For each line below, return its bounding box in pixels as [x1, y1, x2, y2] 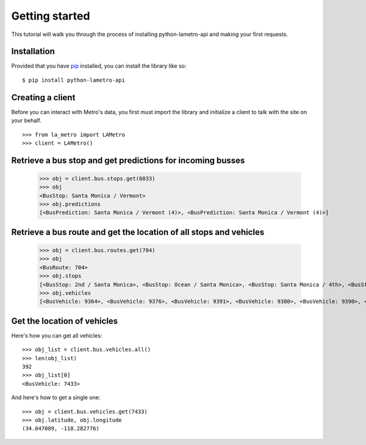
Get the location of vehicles [11, 316, 118, 326]
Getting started [11, 9, 90, 23]
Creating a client [11, 92, 76, 103]
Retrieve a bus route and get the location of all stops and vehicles [11, 226, 265, 237]
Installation [11, 46, 55, 57]
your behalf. [11, 117, 42, 125]
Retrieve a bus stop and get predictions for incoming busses [11, 155, 245, 165]
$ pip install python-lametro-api [22, 76, 125, 84]
